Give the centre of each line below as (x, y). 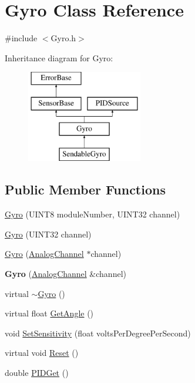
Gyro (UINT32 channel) (48, 234)
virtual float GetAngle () (49, 313)
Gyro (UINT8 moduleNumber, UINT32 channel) (93, 214)
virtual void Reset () (42, 353)
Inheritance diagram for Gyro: (59, 57)
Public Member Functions (85, 189)
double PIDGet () (37, 373)
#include (21, 38)
